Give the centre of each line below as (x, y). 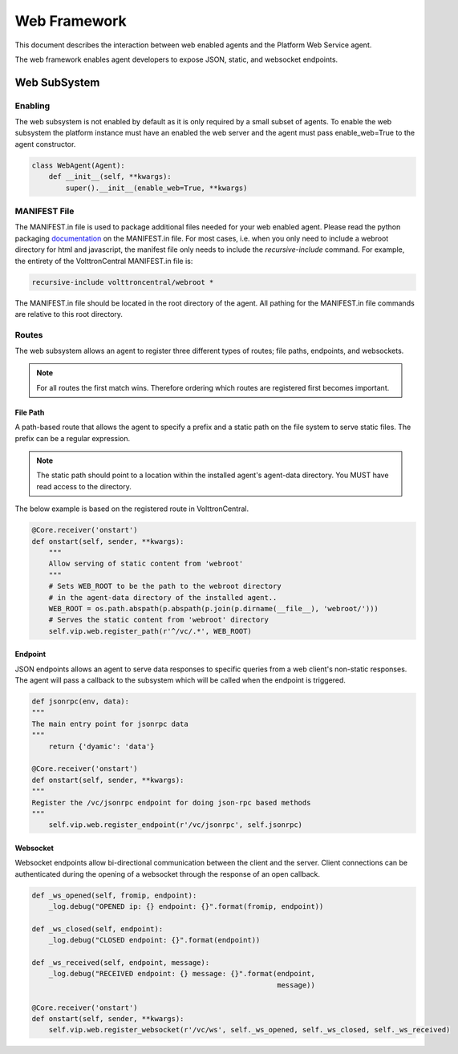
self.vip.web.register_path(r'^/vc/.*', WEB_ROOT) (150, 631)
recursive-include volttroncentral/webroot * (123, 282)
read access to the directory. (84, 486)
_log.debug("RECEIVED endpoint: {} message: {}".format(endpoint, (182, 974)
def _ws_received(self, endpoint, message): (121, 963)
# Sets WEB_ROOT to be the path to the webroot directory (165, 586)
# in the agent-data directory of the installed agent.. (163, 597)
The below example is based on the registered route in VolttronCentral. (132, 509)
